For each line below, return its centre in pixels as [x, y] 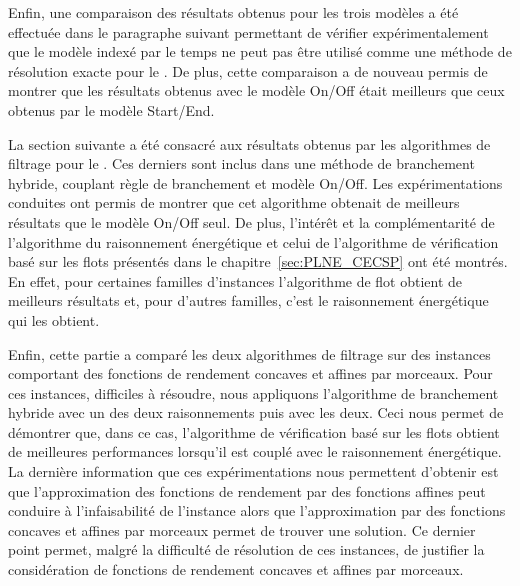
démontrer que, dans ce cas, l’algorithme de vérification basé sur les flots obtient [254, 431]
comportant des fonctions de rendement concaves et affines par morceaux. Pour [250, 373]
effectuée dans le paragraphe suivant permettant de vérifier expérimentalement [248, 31]
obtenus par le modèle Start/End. [111, 109]
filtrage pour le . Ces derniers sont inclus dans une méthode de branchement [241, 163]
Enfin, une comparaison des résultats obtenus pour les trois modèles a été [233, 12]
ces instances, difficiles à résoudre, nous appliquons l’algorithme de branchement [253, 392]
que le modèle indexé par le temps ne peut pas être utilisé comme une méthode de [260, 51]
